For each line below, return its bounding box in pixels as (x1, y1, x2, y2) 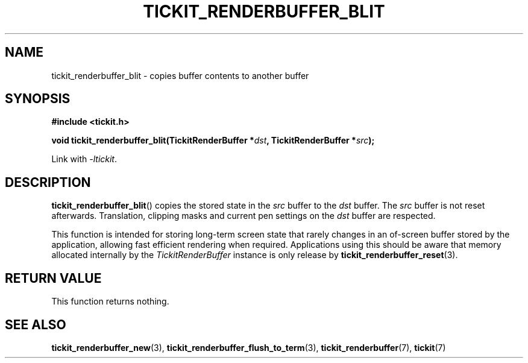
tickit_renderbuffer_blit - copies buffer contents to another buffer (51, 70, 309, 81)
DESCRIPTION (5, 174, 91, 190)
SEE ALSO (5, 317, 66, 332)
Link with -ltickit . (51, 154, 118, 165)
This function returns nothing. (51, 296, 169, 307)
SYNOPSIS (5, 91, 71, 107)
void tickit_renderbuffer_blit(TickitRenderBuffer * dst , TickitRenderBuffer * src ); (51, 135, 375, 146)
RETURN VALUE (5, 270, 102, 286)
